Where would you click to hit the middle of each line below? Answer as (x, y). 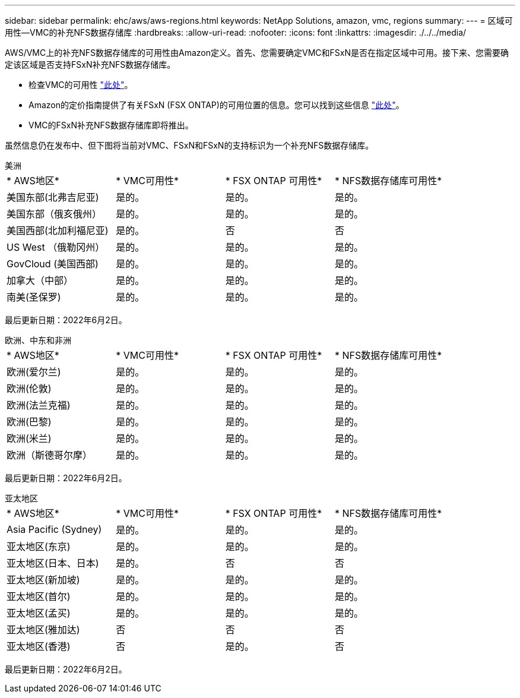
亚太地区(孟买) (39, 613)
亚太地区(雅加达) (43, 630)
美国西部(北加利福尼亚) (58, 230)
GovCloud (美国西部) (53, 264)
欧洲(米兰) (29, 438)
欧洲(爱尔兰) (34, 372)
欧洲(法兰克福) (39, 405)
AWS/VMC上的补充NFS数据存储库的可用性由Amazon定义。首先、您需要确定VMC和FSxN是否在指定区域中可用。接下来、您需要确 (257, 53)
